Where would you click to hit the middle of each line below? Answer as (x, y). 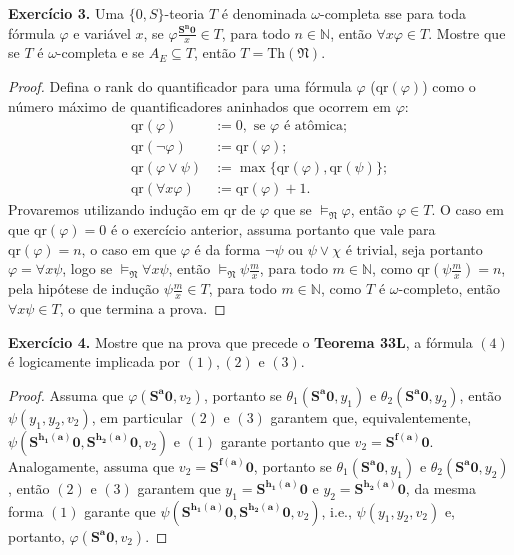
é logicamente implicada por (94, 361)
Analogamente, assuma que (91, 465)
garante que (120, 510)
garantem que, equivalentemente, (371, 416)
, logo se (87, 268)
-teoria (184, 13)
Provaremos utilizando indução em (114, 209)
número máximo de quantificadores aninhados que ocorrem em (199, 105)
